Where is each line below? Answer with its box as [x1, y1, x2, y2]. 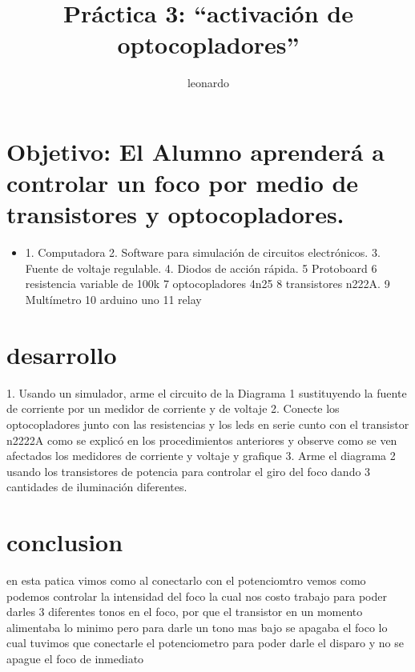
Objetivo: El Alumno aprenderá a [6, 134, 385, 167]
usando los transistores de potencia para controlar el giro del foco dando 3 [6, 462, 371, 479]
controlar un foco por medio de [6, 166, 359, 199]
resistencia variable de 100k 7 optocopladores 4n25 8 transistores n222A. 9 [25, 275, 390, 292]
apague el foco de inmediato [6, 650, 144, 666]
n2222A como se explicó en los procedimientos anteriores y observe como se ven [6, 431, 397, 448]
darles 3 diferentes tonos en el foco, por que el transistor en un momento [6, 603, 363, 620]
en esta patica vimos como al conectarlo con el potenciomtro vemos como [6, 572, 366, 588]
